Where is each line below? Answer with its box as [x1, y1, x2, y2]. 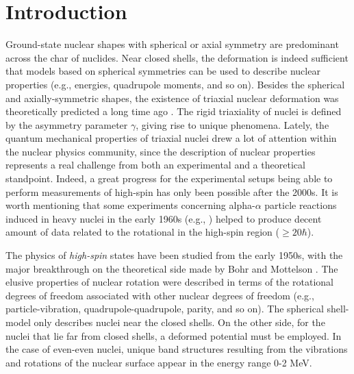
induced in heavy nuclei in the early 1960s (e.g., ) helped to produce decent [5, 211, 322, 225]
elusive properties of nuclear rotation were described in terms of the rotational [5, 275, 333, 289]
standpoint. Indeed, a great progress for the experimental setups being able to [5, 171, 333, 186]
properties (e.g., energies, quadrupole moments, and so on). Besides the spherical [5, 77, 345, 91]
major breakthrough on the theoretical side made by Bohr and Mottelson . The [5, 261, 338, 275]
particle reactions [264, 198, 337, 212]
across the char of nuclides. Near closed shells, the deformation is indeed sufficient [5, 50, 349, 64]
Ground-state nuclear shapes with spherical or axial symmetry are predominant [5, 37, 339, 51]
